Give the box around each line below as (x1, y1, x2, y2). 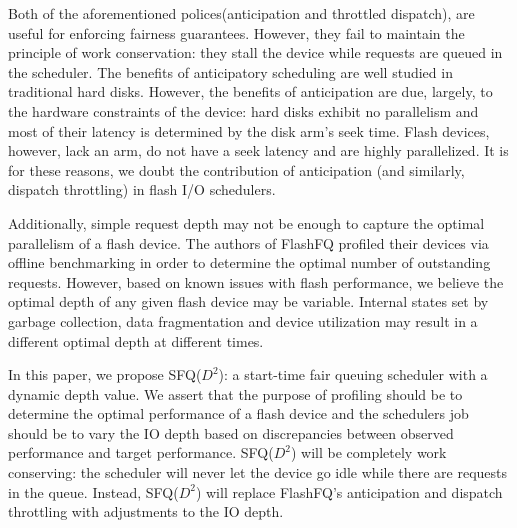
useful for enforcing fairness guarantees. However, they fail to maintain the (8, 22, 465, 43)
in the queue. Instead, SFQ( (8, 481, 179, 502)
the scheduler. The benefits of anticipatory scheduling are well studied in (8, 61, 453, 82)
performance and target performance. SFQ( (8, 442, 274, 463)
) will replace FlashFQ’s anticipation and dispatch (195, 481, 503, 502)
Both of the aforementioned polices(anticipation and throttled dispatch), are (8, 3, 475, 23)
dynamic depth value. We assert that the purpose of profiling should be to (8, 383, 463, 404)
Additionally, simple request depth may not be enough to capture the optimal (8, 212, 485, 233)
